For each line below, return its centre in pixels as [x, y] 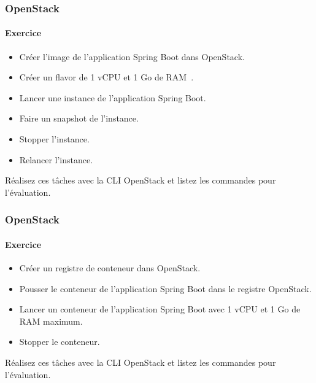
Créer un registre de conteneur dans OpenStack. [110, 268]
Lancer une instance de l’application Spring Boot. [113, 97]
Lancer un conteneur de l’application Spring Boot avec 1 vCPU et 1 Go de [160, 309]
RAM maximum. [51, 321]
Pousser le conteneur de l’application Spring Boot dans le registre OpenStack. [165, 288]
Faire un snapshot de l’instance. [79, 118]
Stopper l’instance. [54, 139]
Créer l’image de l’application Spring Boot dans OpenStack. [132, 56]
